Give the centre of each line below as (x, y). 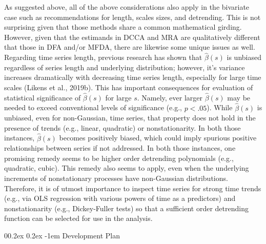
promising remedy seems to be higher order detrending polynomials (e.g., (119, 158)
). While (220, 107)
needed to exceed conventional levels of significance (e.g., (93, 107)
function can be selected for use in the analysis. (78, 218)
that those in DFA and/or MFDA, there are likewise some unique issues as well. (130, 47)
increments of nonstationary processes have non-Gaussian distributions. (116, 178)
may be (239, 97)
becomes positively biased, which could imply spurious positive (158, 138)
